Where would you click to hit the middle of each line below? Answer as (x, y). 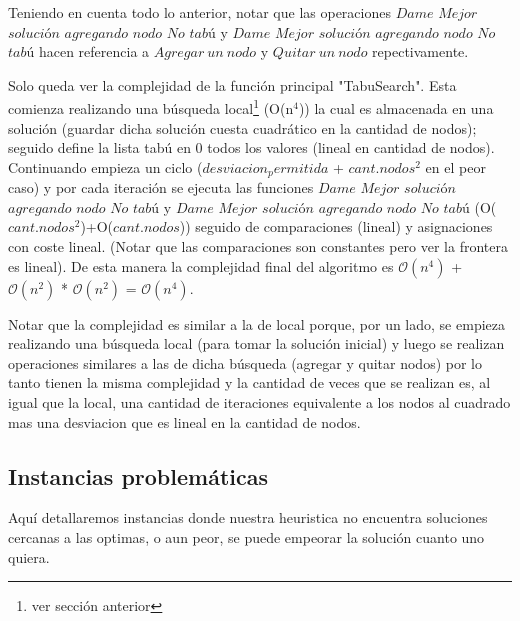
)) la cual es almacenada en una (396, 108)
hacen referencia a (94, 51)
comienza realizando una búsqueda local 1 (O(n (151, 107)
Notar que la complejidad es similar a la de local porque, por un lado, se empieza (256, 323)
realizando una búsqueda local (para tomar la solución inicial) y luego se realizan (256, 343)
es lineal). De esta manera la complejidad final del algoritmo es (201, 265)
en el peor (455, 166)
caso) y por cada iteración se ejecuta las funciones (161, 187)
